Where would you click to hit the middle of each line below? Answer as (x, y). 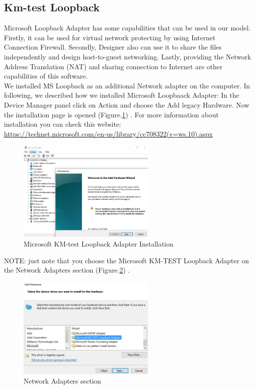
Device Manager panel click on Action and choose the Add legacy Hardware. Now (127, 104)
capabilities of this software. (46, 76)
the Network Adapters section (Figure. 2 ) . (67, 270)
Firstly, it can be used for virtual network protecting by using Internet (110, 37)
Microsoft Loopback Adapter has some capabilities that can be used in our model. (127, 28)
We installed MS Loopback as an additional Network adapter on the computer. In (127, 85)
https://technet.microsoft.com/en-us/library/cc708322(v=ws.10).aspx (108, 133)
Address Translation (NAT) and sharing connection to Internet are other (113, 66)
